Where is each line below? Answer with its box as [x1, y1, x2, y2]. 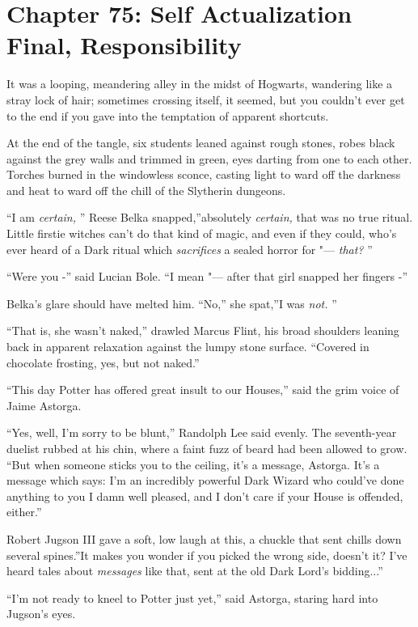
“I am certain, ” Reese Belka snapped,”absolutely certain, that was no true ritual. [6, 209, 413, 226]
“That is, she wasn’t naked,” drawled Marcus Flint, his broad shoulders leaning [6, 322, 399, 339]
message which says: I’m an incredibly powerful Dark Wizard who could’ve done [6, 472, 404, 489]
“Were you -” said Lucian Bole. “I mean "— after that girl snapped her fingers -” [6, 268, 408, 285]
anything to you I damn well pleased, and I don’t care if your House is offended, [6, 487, 403, 504]
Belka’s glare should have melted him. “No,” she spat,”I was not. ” [6, 294, 337, 311]
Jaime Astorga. [6, 396, 82, 413]
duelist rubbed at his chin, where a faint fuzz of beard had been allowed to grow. [6, 440, 407, 456]
